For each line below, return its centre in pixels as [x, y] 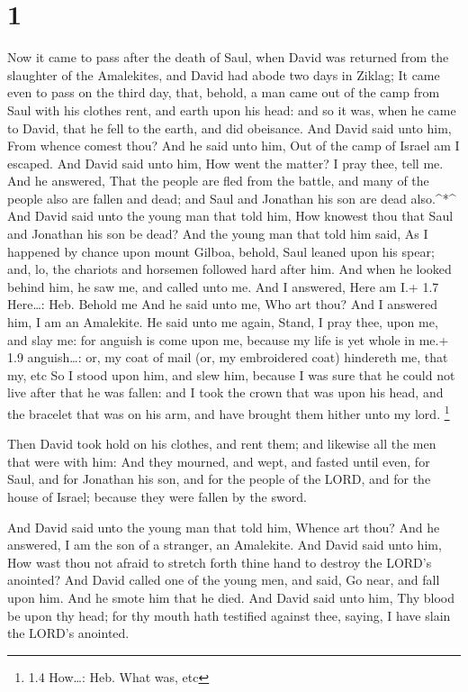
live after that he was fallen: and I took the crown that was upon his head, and [225, 392]
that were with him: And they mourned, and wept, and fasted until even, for [219, 461]
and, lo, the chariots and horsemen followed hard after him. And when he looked [229, 269]
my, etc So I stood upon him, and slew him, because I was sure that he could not [231, 374]
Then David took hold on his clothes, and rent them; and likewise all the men [222, 444]
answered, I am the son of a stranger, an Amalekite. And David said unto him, [225, 545]
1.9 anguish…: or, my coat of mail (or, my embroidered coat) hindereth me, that [228, 357]
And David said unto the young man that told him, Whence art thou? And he [224, 527]
